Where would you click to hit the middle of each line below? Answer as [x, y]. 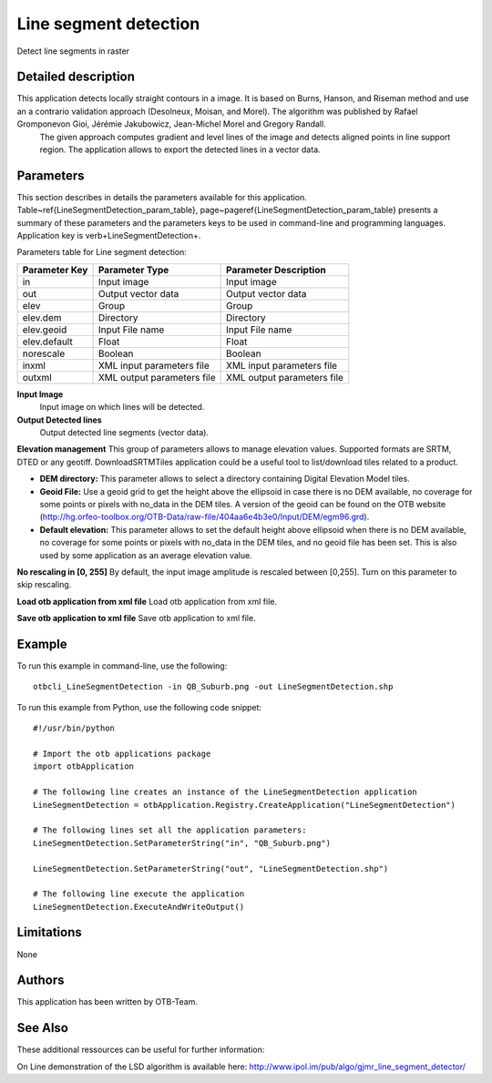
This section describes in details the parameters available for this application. [162, 197]
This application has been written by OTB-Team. [108, 1002]
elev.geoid [45, 330]
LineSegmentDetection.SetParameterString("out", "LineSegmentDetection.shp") [211, 868]
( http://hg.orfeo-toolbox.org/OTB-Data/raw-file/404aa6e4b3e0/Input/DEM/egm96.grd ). [205, 517]
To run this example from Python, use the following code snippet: [139, 707]
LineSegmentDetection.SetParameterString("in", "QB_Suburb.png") [182, 843]
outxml [37, 377]
